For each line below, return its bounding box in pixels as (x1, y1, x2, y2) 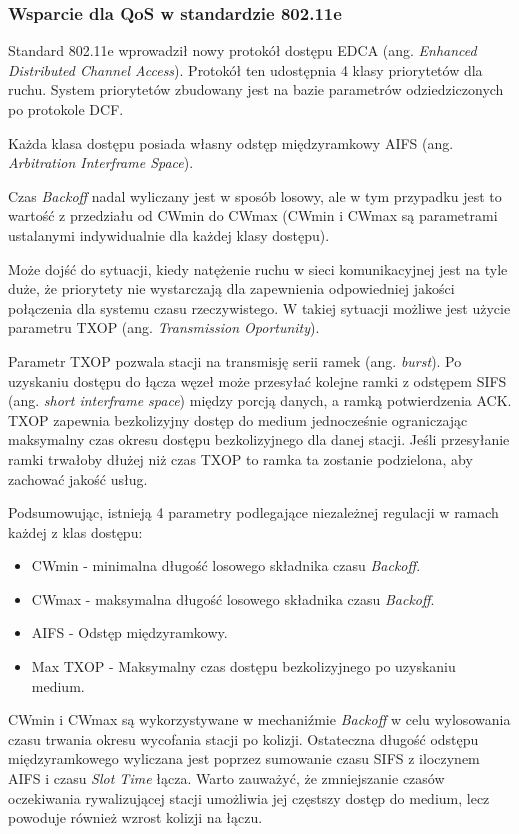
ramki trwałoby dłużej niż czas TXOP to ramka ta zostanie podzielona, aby (8, 448, 473, 469)
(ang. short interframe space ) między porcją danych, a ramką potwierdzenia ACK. (8, 390, 512, 411)
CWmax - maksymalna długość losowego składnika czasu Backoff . (31, 588, 435, 609)
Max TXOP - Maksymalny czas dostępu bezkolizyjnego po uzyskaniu (31, 656, 456, 677)
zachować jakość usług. (8, 468, 148, 489)
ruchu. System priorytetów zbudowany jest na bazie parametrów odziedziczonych (8, 79, 504, 100)
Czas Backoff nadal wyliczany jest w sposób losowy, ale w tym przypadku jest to (8, 185, 502, 206)
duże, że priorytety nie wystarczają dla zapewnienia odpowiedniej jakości (8, 278, 455, 299)
